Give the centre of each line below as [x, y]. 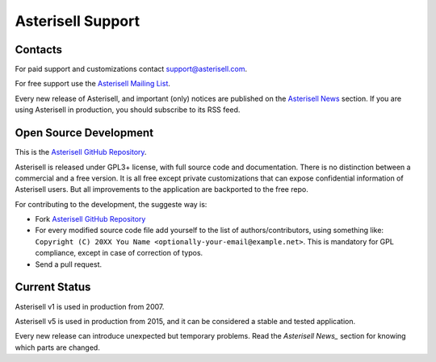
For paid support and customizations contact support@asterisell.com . [131, 69]
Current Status [53, 287]
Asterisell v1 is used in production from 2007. [90, 306]
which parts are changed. [57, 347]
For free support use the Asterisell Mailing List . [93, 84]
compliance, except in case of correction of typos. [119, 253]
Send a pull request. [69, 264]
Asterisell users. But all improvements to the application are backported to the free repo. [161, 189]
